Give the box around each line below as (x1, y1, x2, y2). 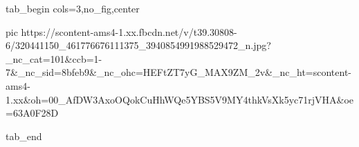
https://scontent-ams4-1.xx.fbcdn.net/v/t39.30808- (21, 24, 237, 39)
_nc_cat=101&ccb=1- (6, 51, 102, 66)
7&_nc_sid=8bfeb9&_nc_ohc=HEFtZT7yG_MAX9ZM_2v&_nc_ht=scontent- (6, 65, 352, 79)
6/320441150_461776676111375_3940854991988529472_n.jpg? (6, 38, 271, 52)
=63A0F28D (6, 106, 59, 120)
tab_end (6, 128, 42, 143)
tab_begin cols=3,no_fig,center (6, 1, 140, 15)
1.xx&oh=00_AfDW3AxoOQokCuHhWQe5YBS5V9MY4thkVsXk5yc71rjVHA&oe (6, 92, 354, 106)
